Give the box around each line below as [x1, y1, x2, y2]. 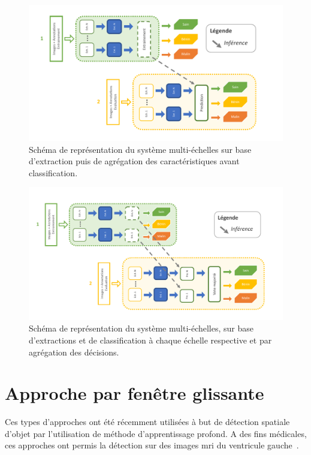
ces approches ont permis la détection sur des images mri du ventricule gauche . [5, 439, 299, 451]
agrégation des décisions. [29, 345, 119, 358]
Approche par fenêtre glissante [5, 381, 264, 405]
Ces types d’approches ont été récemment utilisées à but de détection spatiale [5, 415, 290, 428]
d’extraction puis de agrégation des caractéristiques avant [29, 155, 240, 167]
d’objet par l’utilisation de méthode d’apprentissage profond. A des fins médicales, [5, 427, 307, 439]
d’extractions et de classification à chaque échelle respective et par [29, 333, 272, 346]
